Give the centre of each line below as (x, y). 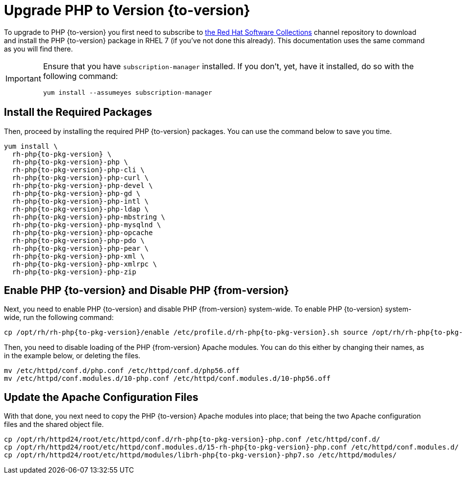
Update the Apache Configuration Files (101, 397)
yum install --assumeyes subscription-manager (128, 92)
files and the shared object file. (54, 425)
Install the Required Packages (78, 112)
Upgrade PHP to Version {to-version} (127, 10)
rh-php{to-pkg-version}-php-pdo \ (78, 240)
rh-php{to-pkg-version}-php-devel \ (82, 185)
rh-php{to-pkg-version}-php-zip (74, 272)
